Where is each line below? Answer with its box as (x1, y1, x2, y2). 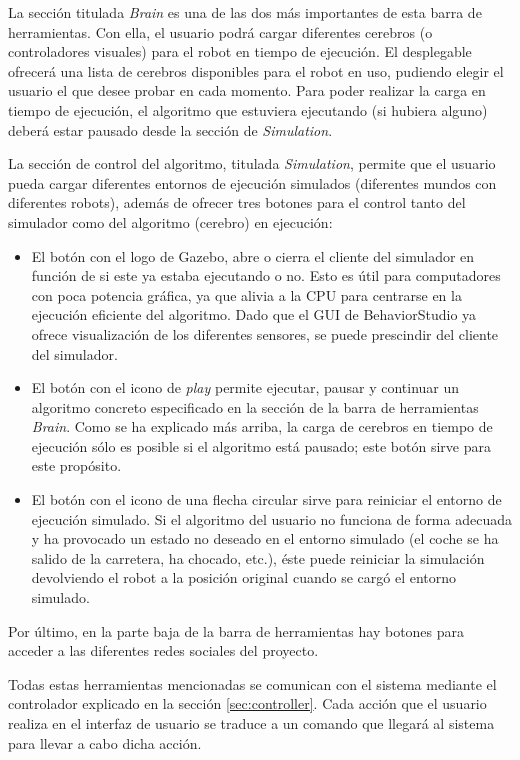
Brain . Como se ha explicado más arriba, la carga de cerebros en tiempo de (31, 416, 493, 437)
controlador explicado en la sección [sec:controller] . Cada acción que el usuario (8, 693, 487, 714)
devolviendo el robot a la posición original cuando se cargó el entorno (31, 567, 457, 588)
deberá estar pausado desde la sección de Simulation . (8, 119, 333, 140)
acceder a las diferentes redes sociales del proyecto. (8, 640, 319, 661)
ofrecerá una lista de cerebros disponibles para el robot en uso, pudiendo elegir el (8, 60, 504, 81)
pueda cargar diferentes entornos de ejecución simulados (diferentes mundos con (8, 172, 497, 193)
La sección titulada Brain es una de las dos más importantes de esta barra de (8, 2, 482, 22)
